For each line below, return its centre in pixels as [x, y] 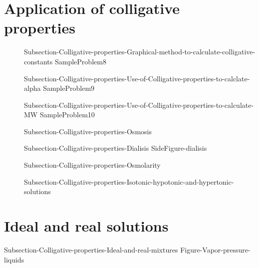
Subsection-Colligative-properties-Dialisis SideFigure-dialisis [116, 148]
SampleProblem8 [81, 61]
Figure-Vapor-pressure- [215, 249]
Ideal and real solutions [86, 226]
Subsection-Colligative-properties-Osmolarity [92, 165]
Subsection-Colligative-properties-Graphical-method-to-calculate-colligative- [140, 52]
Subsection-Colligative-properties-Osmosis [88, 131]
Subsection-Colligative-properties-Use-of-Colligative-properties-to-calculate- [139, 105]
